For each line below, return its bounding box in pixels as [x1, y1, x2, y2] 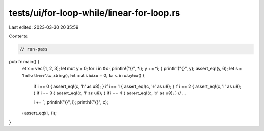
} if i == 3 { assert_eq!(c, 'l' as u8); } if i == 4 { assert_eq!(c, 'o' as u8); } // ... [33, 90, 186, 96]
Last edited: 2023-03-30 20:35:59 [9, 24, 79, 30]
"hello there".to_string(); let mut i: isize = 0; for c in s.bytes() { [21, 72, 145, 78]
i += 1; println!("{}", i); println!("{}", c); [33, 99, 109, 105]
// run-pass [19, 46, 48, 52]
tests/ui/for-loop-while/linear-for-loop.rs [9, 7, 180, 18]
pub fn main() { [9, 58, 40, 64]
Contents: [9, 33, 29, 39]
